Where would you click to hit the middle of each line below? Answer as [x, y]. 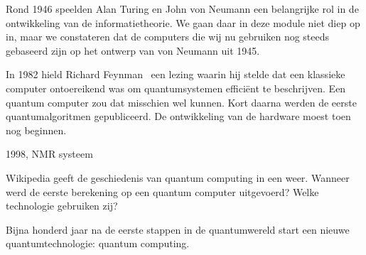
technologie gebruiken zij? [62, 206]
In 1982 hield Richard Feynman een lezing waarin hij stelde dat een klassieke [176, 74]
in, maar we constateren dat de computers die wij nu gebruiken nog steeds [168, 37]
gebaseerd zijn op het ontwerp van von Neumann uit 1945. [133, 50]
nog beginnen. [36, 130]
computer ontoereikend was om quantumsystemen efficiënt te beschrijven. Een [176, 88]
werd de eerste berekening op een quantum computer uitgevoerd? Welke [162, 191]
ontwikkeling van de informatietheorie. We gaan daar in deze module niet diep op [183, 22]
